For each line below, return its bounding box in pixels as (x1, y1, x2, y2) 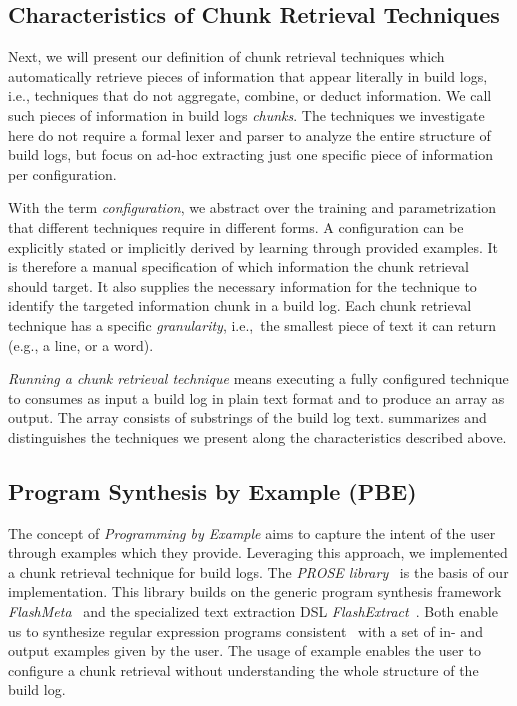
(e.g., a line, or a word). (8, 334, 154, 355)
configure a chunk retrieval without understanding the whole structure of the (8, 659, 479, 680)
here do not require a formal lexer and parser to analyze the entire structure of (8, 124, 491, 145)
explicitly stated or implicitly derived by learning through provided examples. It (8, 236, 499, 257)
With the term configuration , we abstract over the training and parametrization (8, 197, 496, 218)
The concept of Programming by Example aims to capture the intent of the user (8, 522, 496, 543)
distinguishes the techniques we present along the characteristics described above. (8, 426, 507, 447)
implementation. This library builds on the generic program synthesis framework (8, 581, 502, 602)
